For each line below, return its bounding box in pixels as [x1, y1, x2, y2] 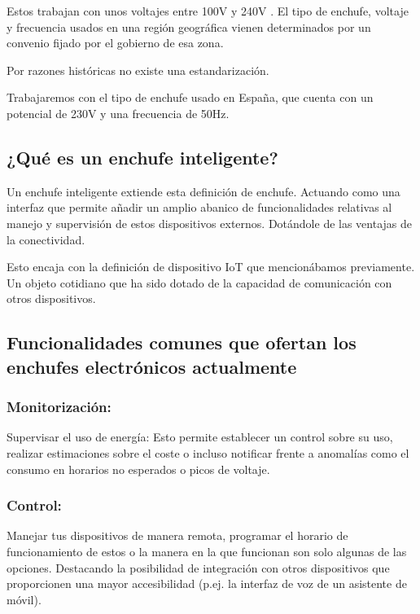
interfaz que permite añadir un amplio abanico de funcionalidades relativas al [7, 199, 392, 216]
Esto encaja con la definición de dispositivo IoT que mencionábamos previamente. [7, 258, 415, 275]
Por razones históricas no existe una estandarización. [7, 61, 269, 78]
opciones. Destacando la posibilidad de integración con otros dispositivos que [7, 559, 390, 576]
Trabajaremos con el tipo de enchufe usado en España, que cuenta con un [7, 89, 374, 106]
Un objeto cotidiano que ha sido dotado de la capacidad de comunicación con [7, 274, 392, 291]
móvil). [7, 590, 42, 607]
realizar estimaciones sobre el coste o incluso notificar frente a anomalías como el [7, 444, 409, 461]
